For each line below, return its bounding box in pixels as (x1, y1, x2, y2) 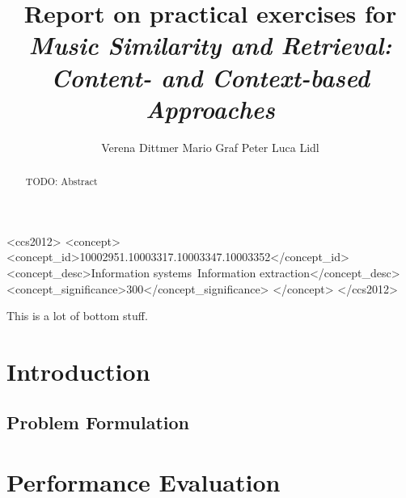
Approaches (146, 91, 275, 125)
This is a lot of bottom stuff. (6, 307, 148, 324)
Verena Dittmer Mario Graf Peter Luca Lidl (101, 138, 319, 155)
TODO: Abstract (25, 175, 98, 188)
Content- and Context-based (51, 60, 370, 94)
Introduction (6, 354, 150, 387)
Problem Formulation (6, 410, 189, 435)
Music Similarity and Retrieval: (28, 28, 392, 62)
